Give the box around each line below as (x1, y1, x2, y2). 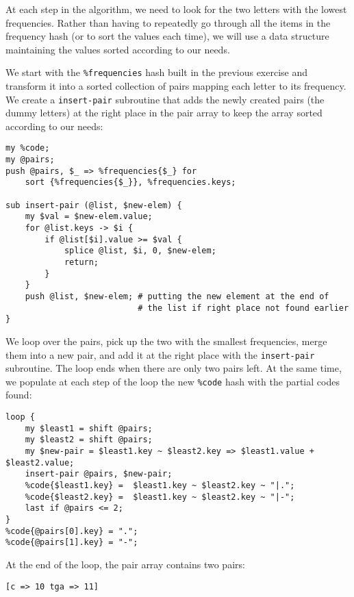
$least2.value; (5, 457, 75, 468)
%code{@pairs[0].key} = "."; (5, 526, 138, 536)
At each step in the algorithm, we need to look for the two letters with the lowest (5, 2, 347, 16)
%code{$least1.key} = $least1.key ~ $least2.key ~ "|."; (25, 481, 295, 490)
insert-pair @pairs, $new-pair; (25, 469, 173, 479)
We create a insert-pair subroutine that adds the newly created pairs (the (5, 92, 325, 106)
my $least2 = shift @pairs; (25, 435, 153, 445)
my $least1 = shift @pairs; (25, 423, 153, 433)
